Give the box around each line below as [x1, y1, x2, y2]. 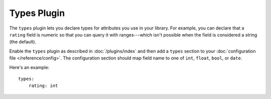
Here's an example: [9, 64, 50, 70]
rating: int [28, 83, 58, 88]
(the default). [9, 39, 37, 45]
